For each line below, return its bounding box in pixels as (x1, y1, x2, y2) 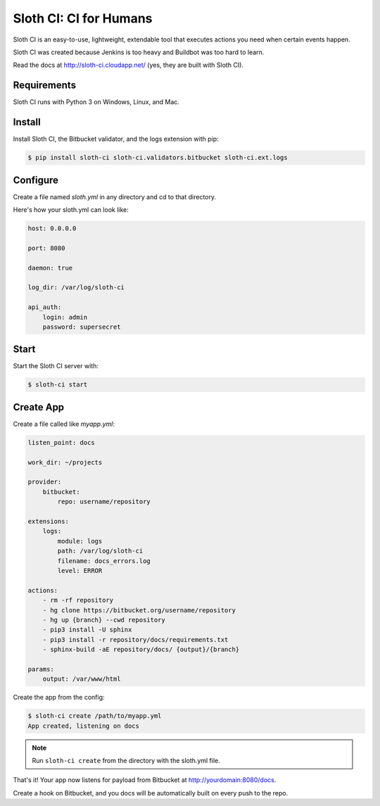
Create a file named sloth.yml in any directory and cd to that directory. (13, 192, 217, 201)
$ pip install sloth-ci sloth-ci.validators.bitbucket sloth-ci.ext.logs (27, 153, 288, 162)
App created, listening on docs (27, 722, 140, 730)
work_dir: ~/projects (27, 458, 103, 466)
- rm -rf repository (42, 596, 114, 605)
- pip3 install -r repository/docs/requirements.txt (42, 636, 229, 643)
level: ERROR (57, 567, 103, 574)
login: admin (42, 313, 88, 321)
